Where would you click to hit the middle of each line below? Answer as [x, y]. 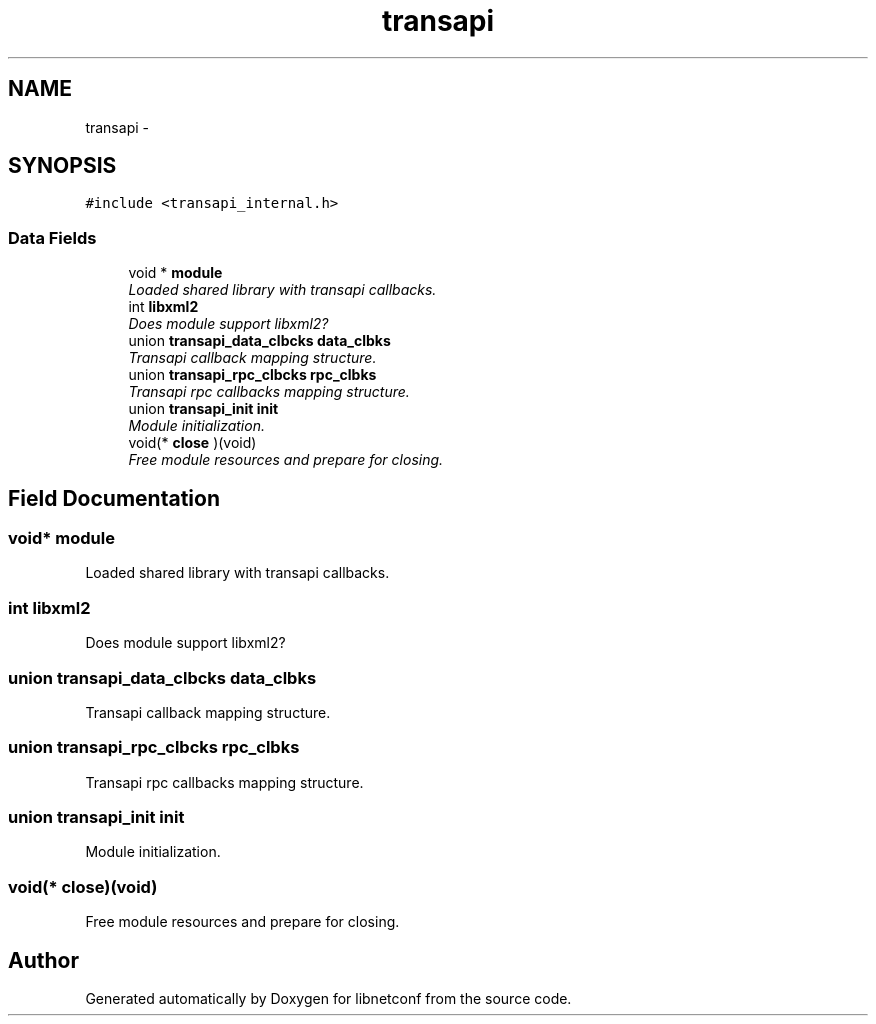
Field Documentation [114, 498]
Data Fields [52, 237]
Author [43, 960]
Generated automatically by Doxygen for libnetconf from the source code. [328, 998]
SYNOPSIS [62, 166]
